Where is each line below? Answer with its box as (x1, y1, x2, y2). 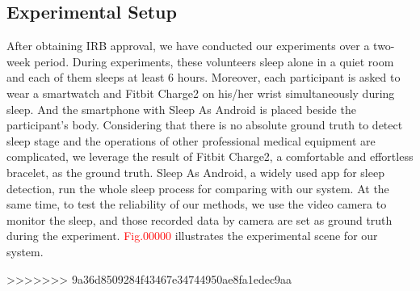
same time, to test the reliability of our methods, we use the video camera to (6, 196, 387, 213)
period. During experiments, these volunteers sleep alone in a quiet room (34, 53, 394, 70)
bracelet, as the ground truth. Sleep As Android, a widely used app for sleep (6, 163, 384, 180)
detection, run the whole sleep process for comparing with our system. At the (6, 179, 389, 196)
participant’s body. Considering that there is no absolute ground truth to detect (6, 116, 403, 133)
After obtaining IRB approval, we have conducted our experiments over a (6, 37, 370, 54)
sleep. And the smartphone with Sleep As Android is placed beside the (6, 100, 356, 117)
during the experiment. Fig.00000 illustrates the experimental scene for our (6, 227, 378, 244)
